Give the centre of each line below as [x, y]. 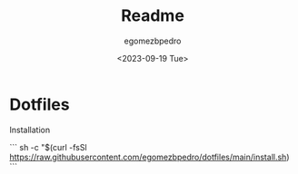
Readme [153, 16]
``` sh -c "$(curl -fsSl [49, 147]
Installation [30, 130]
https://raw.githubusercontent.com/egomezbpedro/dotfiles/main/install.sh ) [149, 157]
